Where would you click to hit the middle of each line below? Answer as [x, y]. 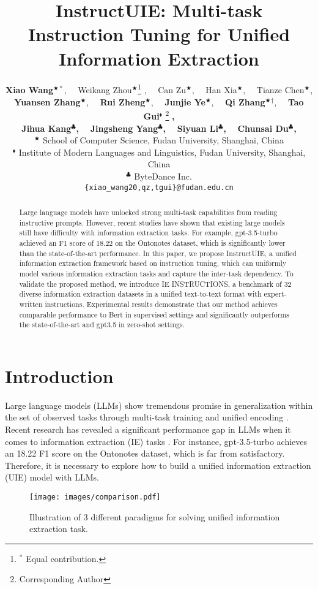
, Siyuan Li [190, 128]
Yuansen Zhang [47, 101]
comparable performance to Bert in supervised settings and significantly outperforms [154, 314]
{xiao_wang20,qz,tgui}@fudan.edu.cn [159, 187]
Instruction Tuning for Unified [159, 34]
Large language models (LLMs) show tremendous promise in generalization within [159, 405]
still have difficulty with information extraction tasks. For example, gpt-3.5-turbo [148, 233]
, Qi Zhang [238, 101]
